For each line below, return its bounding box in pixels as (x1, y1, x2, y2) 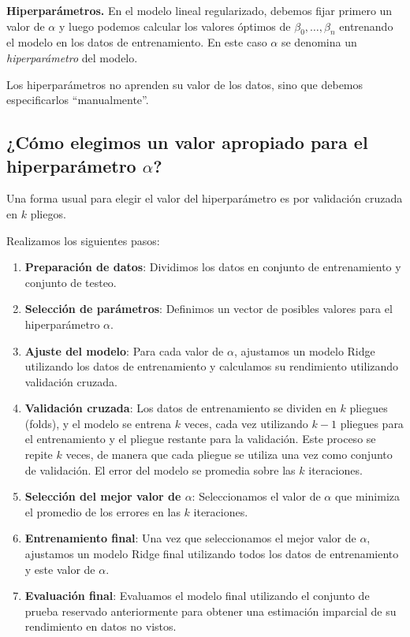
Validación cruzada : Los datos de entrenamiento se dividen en (24, 400, 337, 416)
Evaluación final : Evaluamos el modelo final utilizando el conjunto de (24, 587, 370, 604)
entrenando (339, 17, 393, 34)
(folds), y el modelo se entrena (24, 415, 172, 431)
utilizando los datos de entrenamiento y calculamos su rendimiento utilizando (24, 358, 399, 374)
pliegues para (340, 415, 404, 431)
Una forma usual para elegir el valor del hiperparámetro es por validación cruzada (6, 190, 403, 207)
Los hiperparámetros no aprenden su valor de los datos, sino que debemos (6, 76, 363, 92)
